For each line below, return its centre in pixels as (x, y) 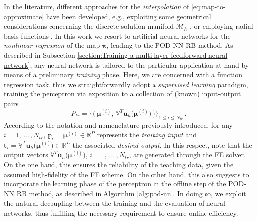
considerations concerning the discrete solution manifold (89, 26)
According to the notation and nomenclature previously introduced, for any (118, 125)
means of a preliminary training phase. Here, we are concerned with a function (123, 74)
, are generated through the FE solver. (187, 155)
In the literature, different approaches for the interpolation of (97, 6)
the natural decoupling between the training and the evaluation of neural (115, 203)
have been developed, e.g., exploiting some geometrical (128, 16)
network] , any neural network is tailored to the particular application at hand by (127, 65)
